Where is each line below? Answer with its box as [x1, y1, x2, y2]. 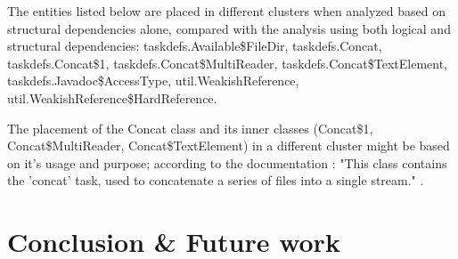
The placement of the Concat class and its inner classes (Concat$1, [7, 118, 373, 137]
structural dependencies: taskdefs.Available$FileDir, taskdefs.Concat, [7, 36, 382, 55]
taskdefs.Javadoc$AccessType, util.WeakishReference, [7, 71, 299, 90]
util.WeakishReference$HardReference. [7, 88, 217, 107]
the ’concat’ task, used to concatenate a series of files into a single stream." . [7, 171, 424, 190]
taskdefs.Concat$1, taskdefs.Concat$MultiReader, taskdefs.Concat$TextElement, [7, 53, 448, 72]
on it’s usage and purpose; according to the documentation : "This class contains [7, 153, 447, 172]
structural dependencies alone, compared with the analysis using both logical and [7, 19, 451, 37]
